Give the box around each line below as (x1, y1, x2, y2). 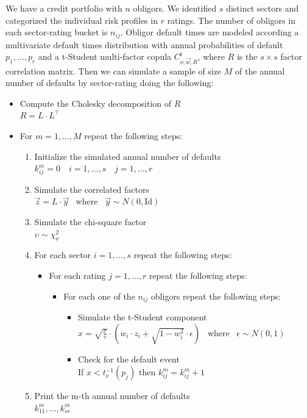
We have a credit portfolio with (5, 2, 122, 14)
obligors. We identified (133, 2, 217, 14)
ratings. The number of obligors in (167, 13, 295, 26)
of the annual (235, 64, 285, 77)
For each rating (49, 269, 106, 281)
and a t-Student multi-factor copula (38, 50, 172, 63)
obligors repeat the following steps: (150, 289, 281, 302)
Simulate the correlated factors (34, 182, 150, 195)
